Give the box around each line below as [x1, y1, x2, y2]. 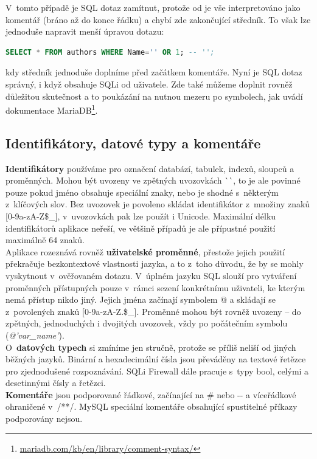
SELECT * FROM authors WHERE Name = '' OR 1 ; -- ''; [5, 47, 215, 57]
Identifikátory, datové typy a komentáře [5, 133, 261, 152]
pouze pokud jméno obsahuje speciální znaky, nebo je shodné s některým [5, 185, 279, 198]
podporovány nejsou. [5, 412, 83, 425]
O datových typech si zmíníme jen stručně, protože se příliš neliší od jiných [5, 340, 296, 353]
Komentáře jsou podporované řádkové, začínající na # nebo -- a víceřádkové [5, 388, 296, 401]
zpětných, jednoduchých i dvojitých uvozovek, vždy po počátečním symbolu [5, 317, 288, 330]
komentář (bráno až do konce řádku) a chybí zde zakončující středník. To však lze [5, 13, 311, 26]
